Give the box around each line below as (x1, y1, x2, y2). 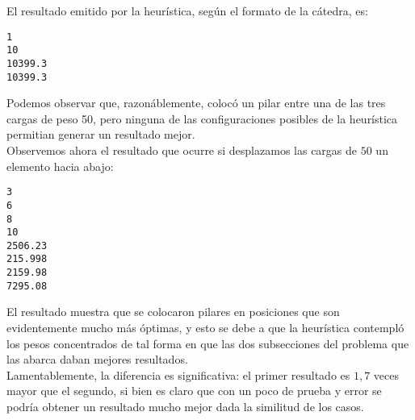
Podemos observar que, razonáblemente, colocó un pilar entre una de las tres (6, 94, 386, 111)
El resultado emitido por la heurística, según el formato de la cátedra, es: (6, 2, 368, 19)
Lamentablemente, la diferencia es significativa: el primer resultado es (6, 366, 350, 383)
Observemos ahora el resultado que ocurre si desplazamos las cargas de (6, 142, 358, 158)
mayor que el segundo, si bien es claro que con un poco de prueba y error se (6, 382, 382, 399)
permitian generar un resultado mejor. (6, 126, 195, 143)
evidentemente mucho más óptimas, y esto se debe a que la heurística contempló (6, 319, 405, 336)
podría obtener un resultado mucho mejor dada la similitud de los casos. (6, 398, 364, 414)
